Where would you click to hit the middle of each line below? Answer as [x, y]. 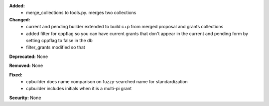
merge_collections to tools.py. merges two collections [81, 13]
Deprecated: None [29, 56]
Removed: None [26, 66]
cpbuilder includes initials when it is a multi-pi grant [79, 89]
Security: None [25, 98]
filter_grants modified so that [56, 48]
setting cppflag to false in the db [60, 40]
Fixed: [16, 75]
